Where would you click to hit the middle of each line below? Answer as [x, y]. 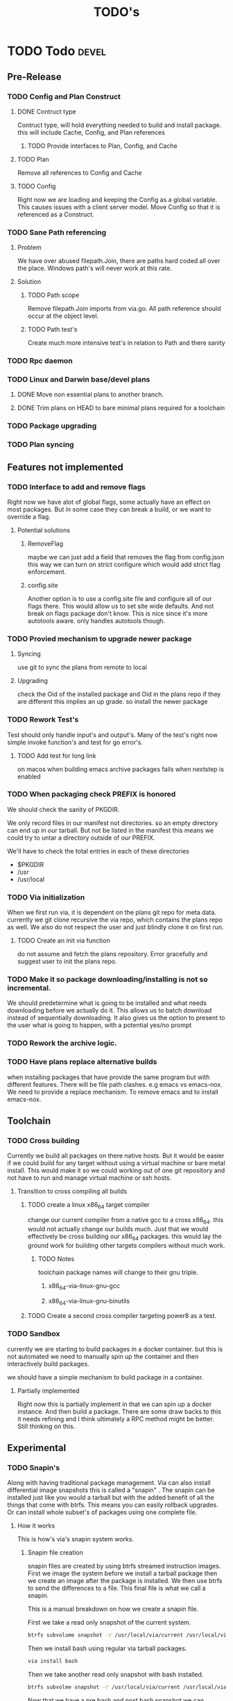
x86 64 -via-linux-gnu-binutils [89, 1302]
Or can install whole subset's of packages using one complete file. [102, 1512]
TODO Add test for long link [57, 755]
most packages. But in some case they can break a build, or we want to [109, 509]
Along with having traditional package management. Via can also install [109, 1483]
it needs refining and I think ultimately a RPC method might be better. [115, 1419]
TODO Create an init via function [63, 940]
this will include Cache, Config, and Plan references [91, 132]
